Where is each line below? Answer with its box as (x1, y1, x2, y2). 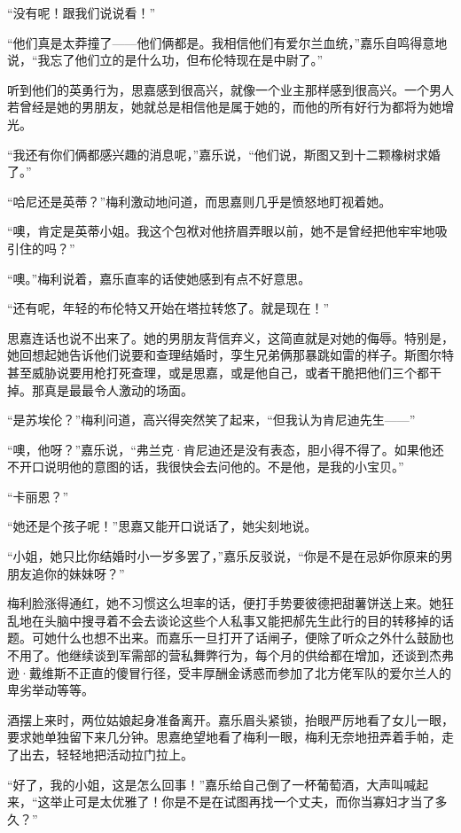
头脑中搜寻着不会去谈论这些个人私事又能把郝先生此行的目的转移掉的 (43, 611, 441, 629)
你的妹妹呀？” (43, 564, 125, 582)
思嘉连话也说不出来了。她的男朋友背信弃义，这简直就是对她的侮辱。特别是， (7, 328, 454, 346)
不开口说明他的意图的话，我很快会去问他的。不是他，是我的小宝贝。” (7, 457, 404, 476)
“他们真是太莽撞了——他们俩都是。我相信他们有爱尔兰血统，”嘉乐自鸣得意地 (7, 33, 448, 51)
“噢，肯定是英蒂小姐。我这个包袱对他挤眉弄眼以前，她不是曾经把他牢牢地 (7, 222, 435, 240)
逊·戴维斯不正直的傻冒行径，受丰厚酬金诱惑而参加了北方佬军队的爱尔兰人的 (7, 663, 451, 681)
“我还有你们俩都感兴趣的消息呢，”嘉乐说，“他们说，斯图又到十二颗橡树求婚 (7, 144, 441, 163)
